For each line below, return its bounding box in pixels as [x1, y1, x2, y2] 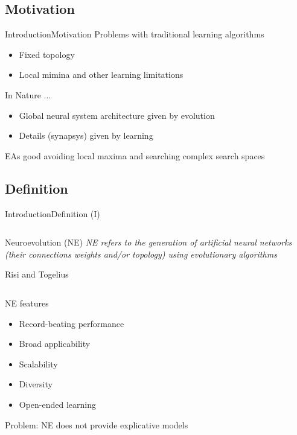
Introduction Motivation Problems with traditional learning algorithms [5, 28, 264, 40]
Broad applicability [19, 337, 91, 350]
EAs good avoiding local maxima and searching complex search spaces [5, 149, 265, 162]
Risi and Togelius [5, 268, 69, 281]
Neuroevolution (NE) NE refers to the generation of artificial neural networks [5, 236, 292, 249]
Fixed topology [19, 48, 75, 60]
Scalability [19, 357, 58, 370]
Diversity [19, 378, 53, 390]
